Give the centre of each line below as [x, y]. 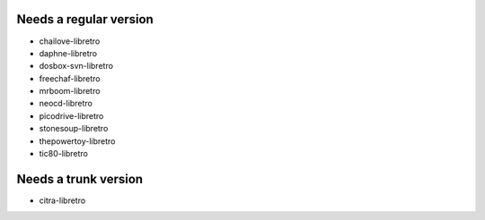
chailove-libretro [70, 41]
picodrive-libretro [71, 115]
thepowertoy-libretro [77, 141]
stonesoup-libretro [74, 129]
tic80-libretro [64, 154]
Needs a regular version [85, 19]
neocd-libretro [66, 104]
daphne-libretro [68, 53]
